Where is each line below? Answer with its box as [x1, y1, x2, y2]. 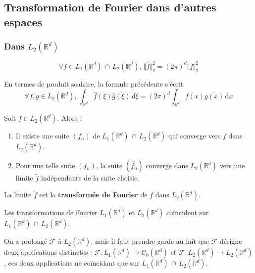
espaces [4, 14, 43, 29]
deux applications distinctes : [4, 247, 92, 257]
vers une [219, 160, 245, 171]
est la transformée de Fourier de [39, 189, 148, 200]
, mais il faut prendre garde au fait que [91, 236, 209, 246]
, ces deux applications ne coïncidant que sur [4, 258, 140, 268]
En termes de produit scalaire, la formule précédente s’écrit [4, 78, 184, 89]
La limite [4, 189, 32, 200]
